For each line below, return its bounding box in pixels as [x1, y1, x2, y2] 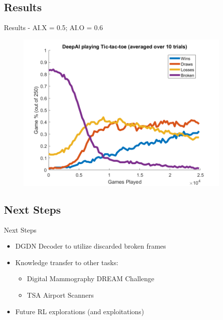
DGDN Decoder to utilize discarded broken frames [15, 241, 166, 251]
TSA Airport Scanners [27, 290, 94, 300]
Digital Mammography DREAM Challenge [27, 273, 154, 284]
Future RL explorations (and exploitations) [15, 306, 144, 316]
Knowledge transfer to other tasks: [15, 257, 119, 267]
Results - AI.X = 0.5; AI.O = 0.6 [4, 22, 103, 33]
